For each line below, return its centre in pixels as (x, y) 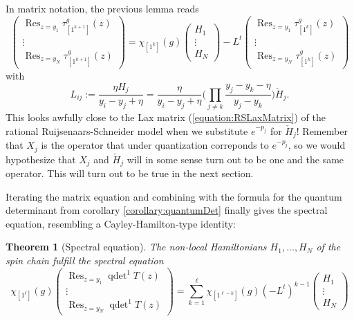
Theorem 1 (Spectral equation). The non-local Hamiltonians (136, 247)
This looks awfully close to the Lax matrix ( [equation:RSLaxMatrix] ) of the (166, 117)
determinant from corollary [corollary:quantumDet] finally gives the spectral (167, 210)
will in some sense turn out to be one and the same (235, 159)
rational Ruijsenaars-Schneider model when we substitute (127, 130)
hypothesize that (41, 159)
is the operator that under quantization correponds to (155, 145)
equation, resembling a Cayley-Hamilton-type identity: (121, 223)
